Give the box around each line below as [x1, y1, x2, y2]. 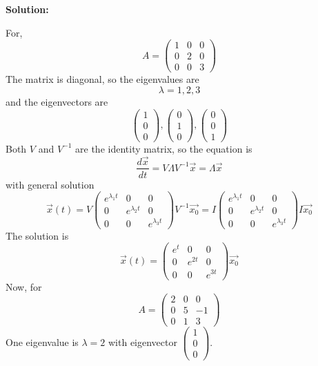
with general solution [6, 177, 95, 191]
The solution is [6, 228, 69, 242]
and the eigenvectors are [6, 94, 108, 108]
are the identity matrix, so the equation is [75, 141, 252, 155]
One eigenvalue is [6, 334, 79, 349]
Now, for [6, 279, 42, 293]
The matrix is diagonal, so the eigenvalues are [6, 72, 199, 86]
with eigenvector [108, 334, 177, 349]
